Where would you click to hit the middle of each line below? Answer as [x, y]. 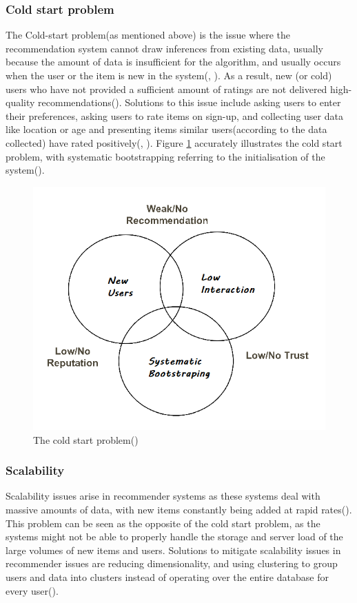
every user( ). [32, 590]
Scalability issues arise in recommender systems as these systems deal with [163, 496]
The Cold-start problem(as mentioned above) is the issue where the [148, 35]
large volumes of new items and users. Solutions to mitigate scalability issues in [173, 550]
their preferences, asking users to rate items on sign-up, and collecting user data [174, 115]
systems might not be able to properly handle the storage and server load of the [174, 536]
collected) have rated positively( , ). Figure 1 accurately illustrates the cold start [174, 142]
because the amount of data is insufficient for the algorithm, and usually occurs [173, 62]
